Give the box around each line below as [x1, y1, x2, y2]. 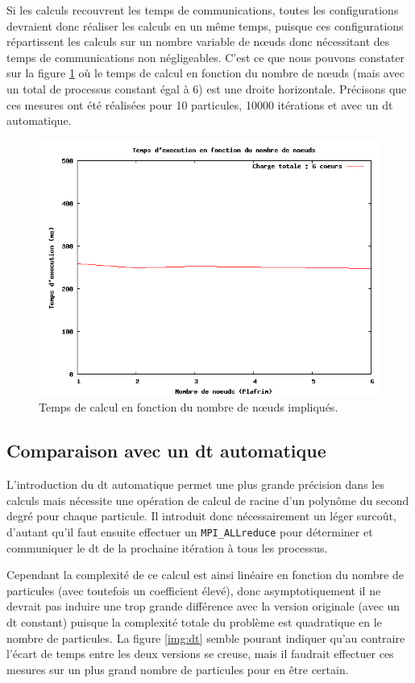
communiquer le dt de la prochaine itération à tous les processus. [6, 539, 328, 556]
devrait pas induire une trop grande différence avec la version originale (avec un [6, 598, 400, 615]
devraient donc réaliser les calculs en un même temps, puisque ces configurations [6, 17, 404, 34]
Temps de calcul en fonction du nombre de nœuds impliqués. [39, 399, 338, 416]
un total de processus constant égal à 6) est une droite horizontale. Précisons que [6, 80, 407, 97]
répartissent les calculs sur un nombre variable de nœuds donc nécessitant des [6, 33, 390, 50]
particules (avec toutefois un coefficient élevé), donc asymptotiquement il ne [6, 582, 381, 598]
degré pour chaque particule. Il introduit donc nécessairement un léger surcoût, [6, 507, 396, 524]
